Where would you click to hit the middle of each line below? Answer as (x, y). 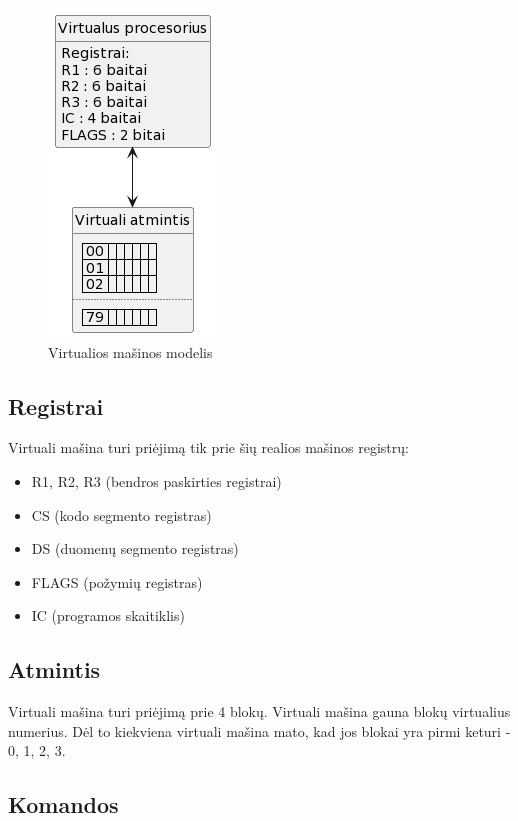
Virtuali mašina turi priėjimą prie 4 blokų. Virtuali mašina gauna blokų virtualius (259, 711)
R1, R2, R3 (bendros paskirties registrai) (156, 480)
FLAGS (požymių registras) (117, 581)
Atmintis (54, 669)
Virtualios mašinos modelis (130, 351)
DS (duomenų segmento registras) (135, 548)
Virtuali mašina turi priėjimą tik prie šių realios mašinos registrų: (208, 447)
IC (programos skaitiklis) (108, 615)
